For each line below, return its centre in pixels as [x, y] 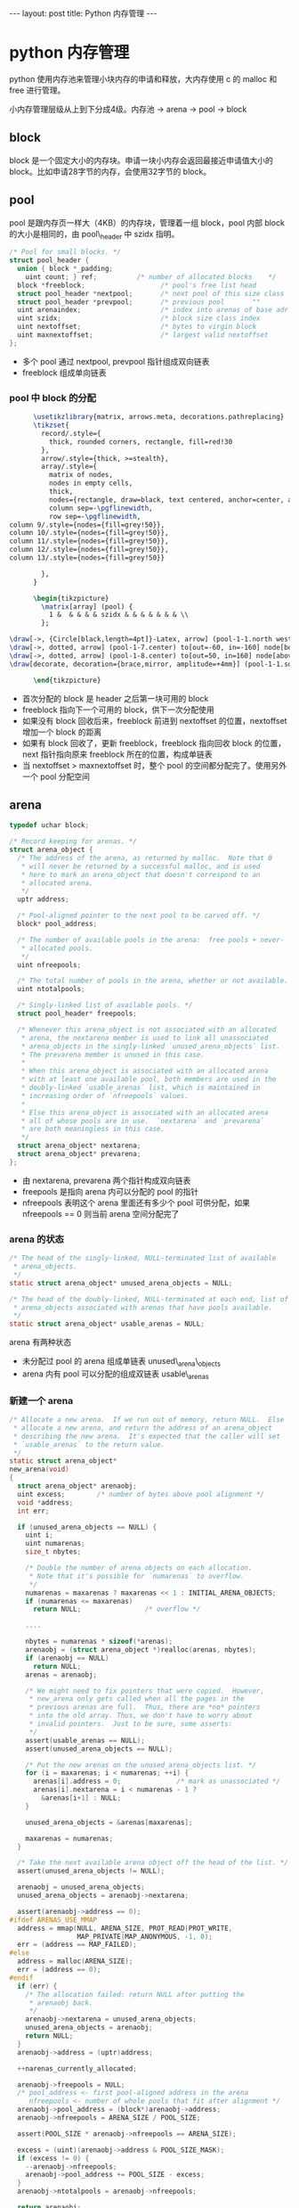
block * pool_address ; [57, 924]
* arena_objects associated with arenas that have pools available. [143, 1308]
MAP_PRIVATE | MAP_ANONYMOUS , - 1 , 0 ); [145, 1936]
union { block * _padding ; [65, 269]
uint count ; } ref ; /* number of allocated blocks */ [151, 277]
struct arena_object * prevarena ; [79, 1154]
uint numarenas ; [56, 1544]
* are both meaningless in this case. [93, 1129]
